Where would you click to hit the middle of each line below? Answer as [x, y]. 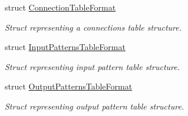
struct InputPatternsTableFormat [65, 47]
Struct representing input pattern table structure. [92, 66]
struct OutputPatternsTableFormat [69, 86]
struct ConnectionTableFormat [60, 7]
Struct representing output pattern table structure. [95, 106]
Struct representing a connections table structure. [93, 27]
